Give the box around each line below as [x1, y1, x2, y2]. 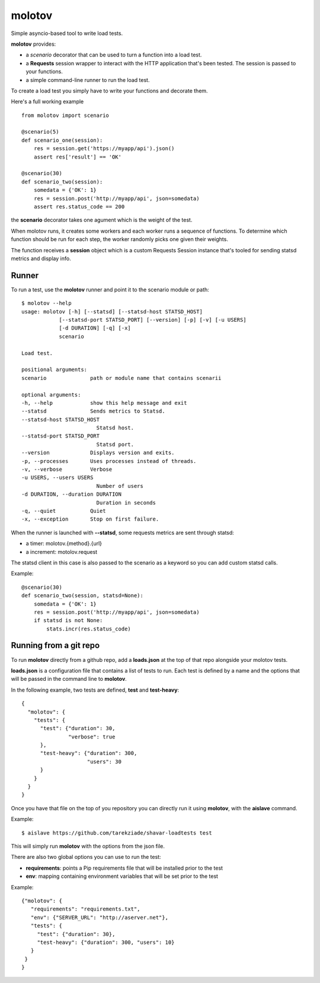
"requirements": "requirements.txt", [30, 906, 140, 912]
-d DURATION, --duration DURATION [21, 491, 121, 498]
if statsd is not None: [33, 617, 103, 624]
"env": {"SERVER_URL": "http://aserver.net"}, [30, 914, 169, 921]
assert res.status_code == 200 [33, 203, 125, 210]
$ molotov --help [21, 300, 72, 307]
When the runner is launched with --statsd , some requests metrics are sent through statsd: [11, 529, 234, 536]
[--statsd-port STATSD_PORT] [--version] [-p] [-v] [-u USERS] [59, 316, 247, 323]
